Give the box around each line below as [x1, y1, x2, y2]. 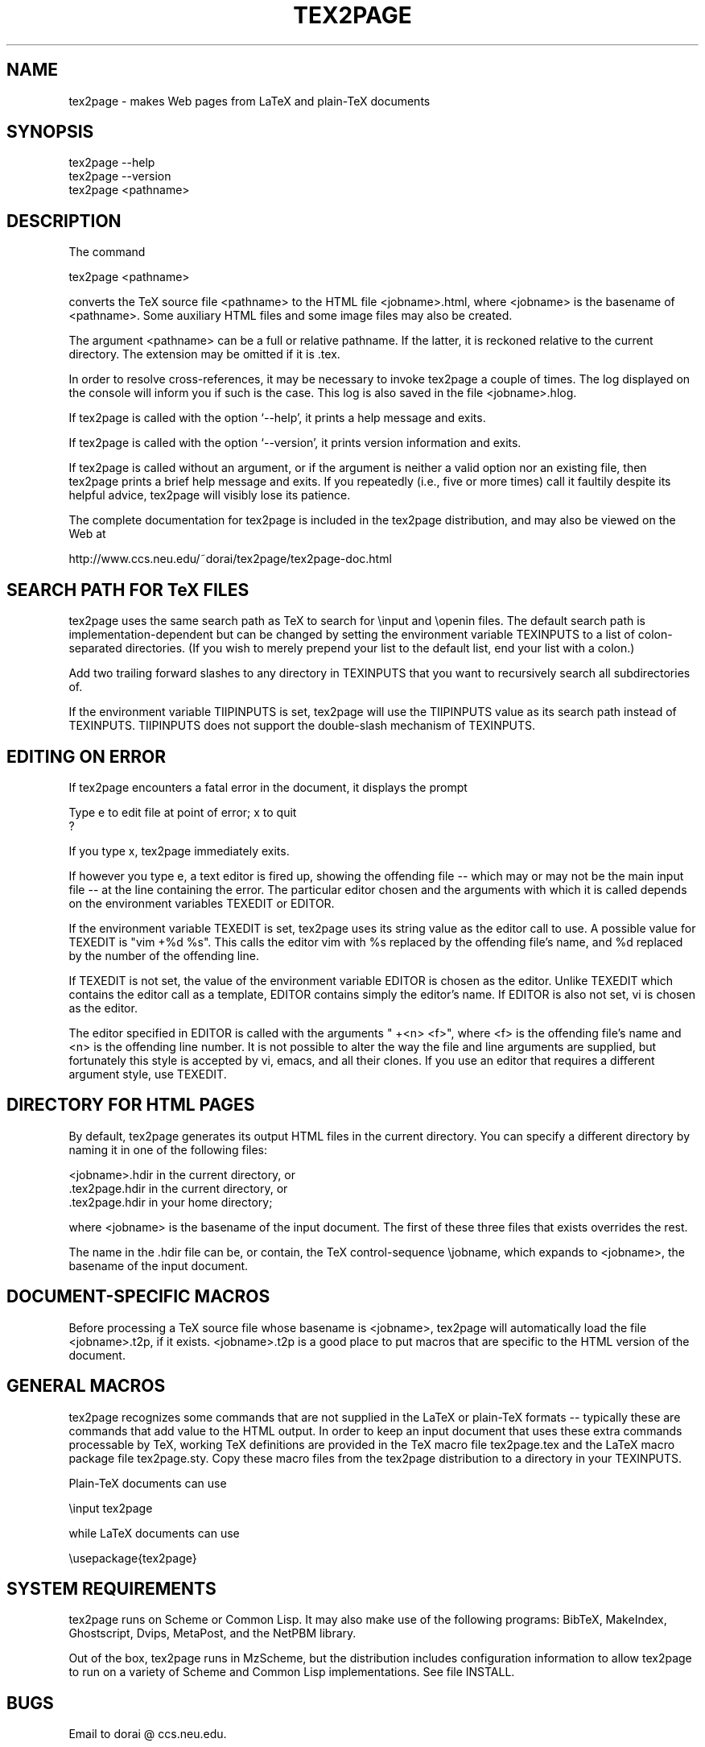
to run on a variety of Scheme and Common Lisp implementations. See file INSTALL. [68, 1665, 515, 1679]
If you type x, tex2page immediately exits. [68, 843, 290, 858]
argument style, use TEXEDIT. [68, 1066, 227, 1081]
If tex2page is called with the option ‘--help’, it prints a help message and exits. [68, 411, 486, 425]
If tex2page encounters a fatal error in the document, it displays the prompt [68, 780, 468, 794]
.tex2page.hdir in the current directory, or [68, 1181, 288, 1195]
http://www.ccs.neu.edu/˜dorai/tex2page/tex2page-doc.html [68, 552, 392, 566]
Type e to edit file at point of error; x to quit [68, 805, 297, 819]
